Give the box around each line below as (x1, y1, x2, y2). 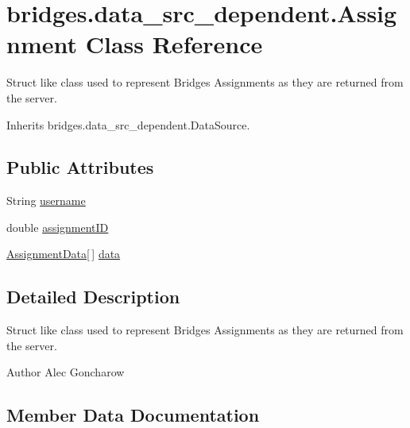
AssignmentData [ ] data (6, 245, 121, 262)
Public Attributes (6, 155, 154, 179)
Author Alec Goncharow (6, 364, 125, 380)
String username (6, 192, 86, 209)
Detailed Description (6, 284, 180, 309)
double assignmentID (6, 218, 109, 235)
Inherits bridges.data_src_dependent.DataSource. (6, 116, 250, 133)
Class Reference (85, 28, 263, 60)
